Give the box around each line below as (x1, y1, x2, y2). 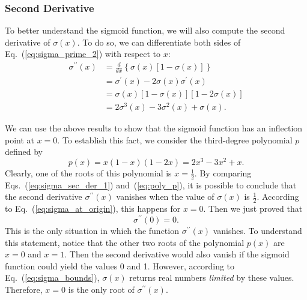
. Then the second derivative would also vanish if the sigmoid (64, 248, 290, 260)
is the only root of (68, 283, 135, 295)
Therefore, (5, 283, 43, 295)
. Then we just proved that (203, 202, 303, 215)
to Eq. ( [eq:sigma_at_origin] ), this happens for (5, 202, 181, 215)
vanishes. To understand (213, 224, 302, 236)
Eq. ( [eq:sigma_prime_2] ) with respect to (5, 47, 161, 60)
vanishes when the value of (116, 190, 214, 203)
